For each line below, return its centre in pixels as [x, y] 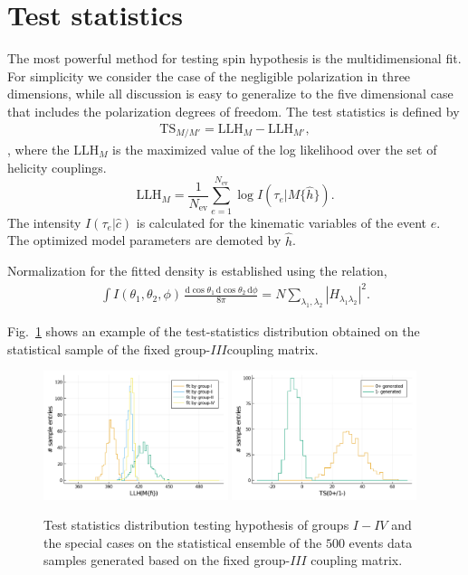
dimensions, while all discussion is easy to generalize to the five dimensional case [230, 94]
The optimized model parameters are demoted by [144, 240]
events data [381, 542]
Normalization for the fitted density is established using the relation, [197, 271]
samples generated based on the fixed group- [167, 560]
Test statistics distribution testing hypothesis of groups [196, 525]
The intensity [44, 222]
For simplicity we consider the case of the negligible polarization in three [209, 75]
